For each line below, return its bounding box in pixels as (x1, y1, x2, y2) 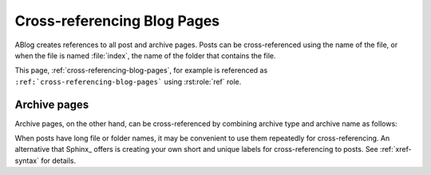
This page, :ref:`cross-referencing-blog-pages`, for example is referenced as (14, 66, 268, 75)
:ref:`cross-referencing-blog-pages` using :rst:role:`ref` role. (14, 77, 242, 86)
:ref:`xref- (379, 145, 412, 154)
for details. (41, 156, 76, 165)
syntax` (14, 156, 40, 165)
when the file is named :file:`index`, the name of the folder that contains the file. (14, 50, 276, 60)
